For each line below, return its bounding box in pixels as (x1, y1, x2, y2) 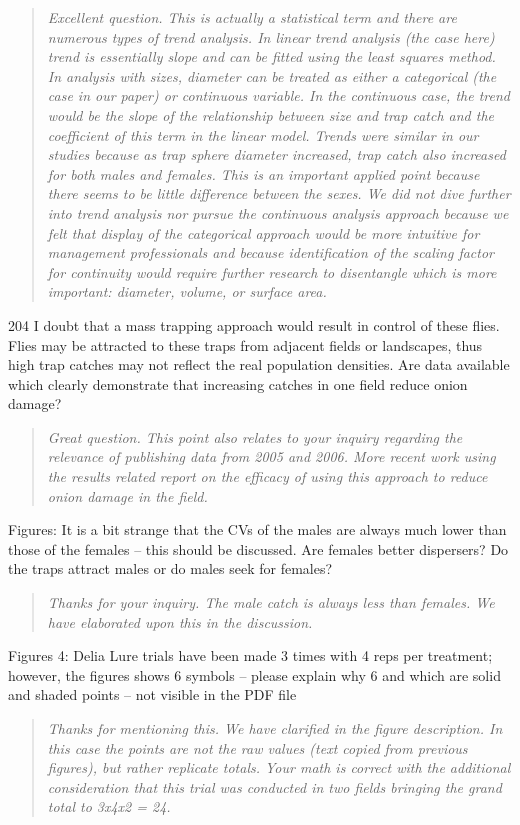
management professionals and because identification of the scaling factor (47, 242, 494, 263)
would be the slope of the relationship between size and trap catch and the (47, 104, 494, 125)
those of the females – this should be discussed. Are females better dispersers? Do (8, 538, 509, 559)
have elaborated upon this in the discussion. (47, 611, 313, 632)
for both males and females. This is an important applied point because (47, 163, 480, 184)
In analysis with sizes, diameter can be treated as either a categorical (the (47, 65, 497, 86)
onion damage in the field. (47, 485, 208, 506)
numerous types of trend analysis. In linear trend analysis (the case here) (47, 26, 495, 47)
